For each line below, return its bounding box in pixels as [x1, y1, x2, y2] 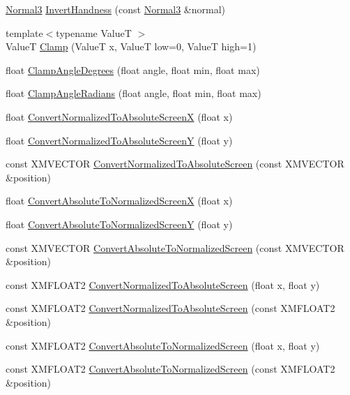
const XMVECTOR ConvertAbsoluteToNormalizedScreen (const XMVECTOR [6, 240, 344, 255]
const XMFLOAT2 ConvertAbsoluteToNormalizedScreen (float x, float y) [6, 338, 320, 352]
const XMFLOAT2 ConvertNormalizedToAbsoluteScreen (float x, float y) [6, 277, 320, 292]
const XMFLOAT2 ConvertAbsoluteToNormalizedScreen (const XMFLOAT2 [6, 362, 335, 376]
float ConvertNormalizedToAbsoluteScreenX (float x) [6, 109, 233, 124]
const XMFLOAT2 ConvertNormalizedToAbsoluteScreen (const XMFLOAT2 [6, 301, 335, 315]
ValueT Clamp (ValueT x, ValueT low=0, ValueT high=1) [6, 39, 257, 54]
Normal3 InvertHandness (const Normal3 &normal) [6, 2, 226, 16]
